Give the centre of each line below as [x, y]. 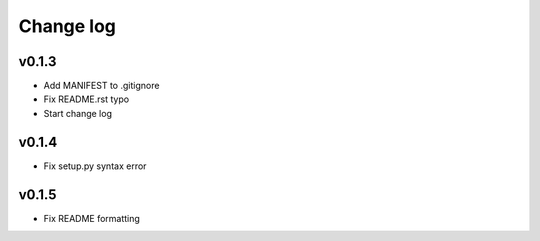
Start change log [77, 113]
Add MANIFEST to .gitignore [101, 86]
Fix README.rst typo [86, 99]
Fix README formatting [91, 218]
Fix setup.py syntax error [95, 166]
